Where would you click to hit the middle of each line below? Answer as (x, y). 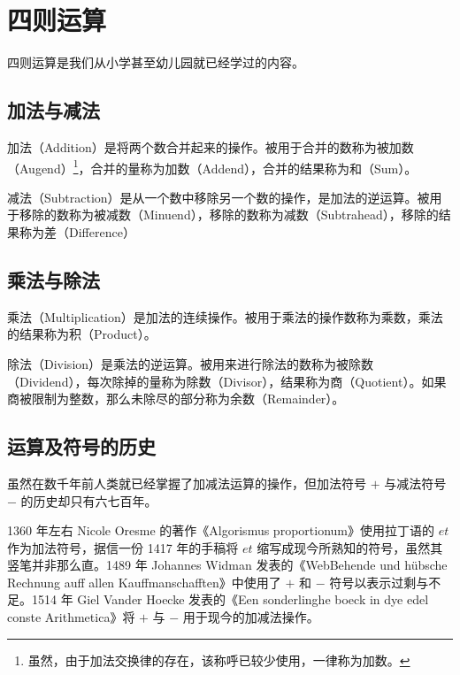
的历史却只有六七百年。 (89, 500)
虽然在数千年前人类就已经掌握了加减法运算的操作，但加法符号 (187, 483)
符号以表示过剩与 (379, 582)
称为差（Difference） (77, 231)
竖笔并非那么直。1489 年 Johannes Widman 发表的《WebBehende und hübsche (227, 565)
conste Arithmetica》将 (71, 617)
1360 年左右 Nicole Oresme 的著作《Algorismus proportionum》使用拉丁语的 (221, 530)
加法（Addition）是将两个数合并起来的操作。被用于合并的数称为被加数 (211, 146)
